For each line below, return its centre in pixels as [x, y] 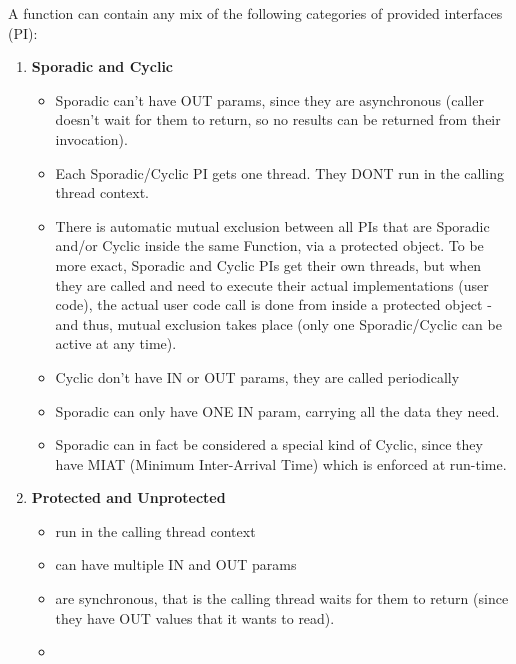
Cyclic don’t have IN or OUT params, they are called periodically [257, 376]
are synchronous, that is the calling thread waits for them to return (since [282, 598]
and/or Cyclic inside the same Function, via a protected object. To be [269, 245]
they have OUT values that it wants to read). [195, 617]
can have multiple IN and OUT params [176, 564]
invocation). [91, 138]
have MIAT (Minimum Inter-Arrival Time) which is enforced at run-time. [281, 463]
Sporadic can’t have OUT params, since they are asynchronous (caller [269, 99]
